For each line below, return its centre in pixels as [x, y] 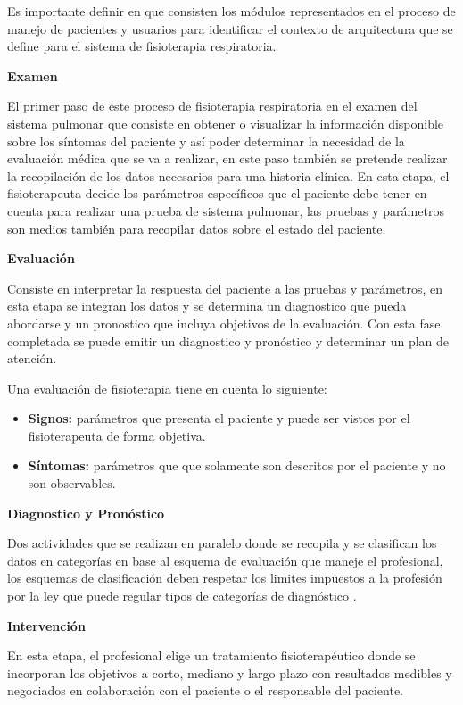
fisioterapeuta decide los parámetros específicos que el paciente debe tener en [217, 193]
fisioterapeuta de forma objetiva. [117, 435]
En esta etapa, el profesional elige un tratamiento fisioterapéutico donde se [211, 655]
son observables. [72, 483]
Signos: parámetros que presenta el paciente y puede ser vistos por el [219, 418]
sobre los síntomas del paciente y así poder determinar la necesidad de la [206, 141]
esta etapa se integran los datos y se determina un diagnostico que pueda [207, 306]
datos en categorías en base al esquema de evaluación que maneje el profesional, [225, 560]
